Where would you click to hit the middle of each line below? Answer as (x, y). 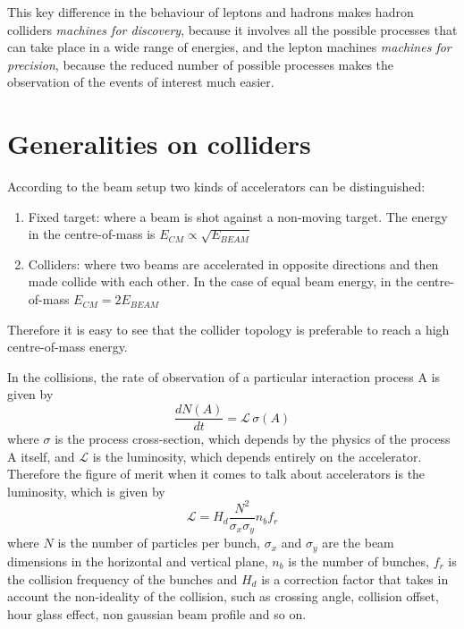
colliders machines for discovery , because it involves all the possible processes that (232, 29)
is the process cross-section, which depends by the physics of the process (253, 439)
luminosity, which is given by (86, 491)
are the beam (358, 543)
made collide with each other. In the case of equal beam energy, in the (220, 281)
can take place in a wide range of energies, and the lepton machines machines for (229, 47)
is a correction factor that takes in (355, 578)
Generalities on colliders (159, 144)
